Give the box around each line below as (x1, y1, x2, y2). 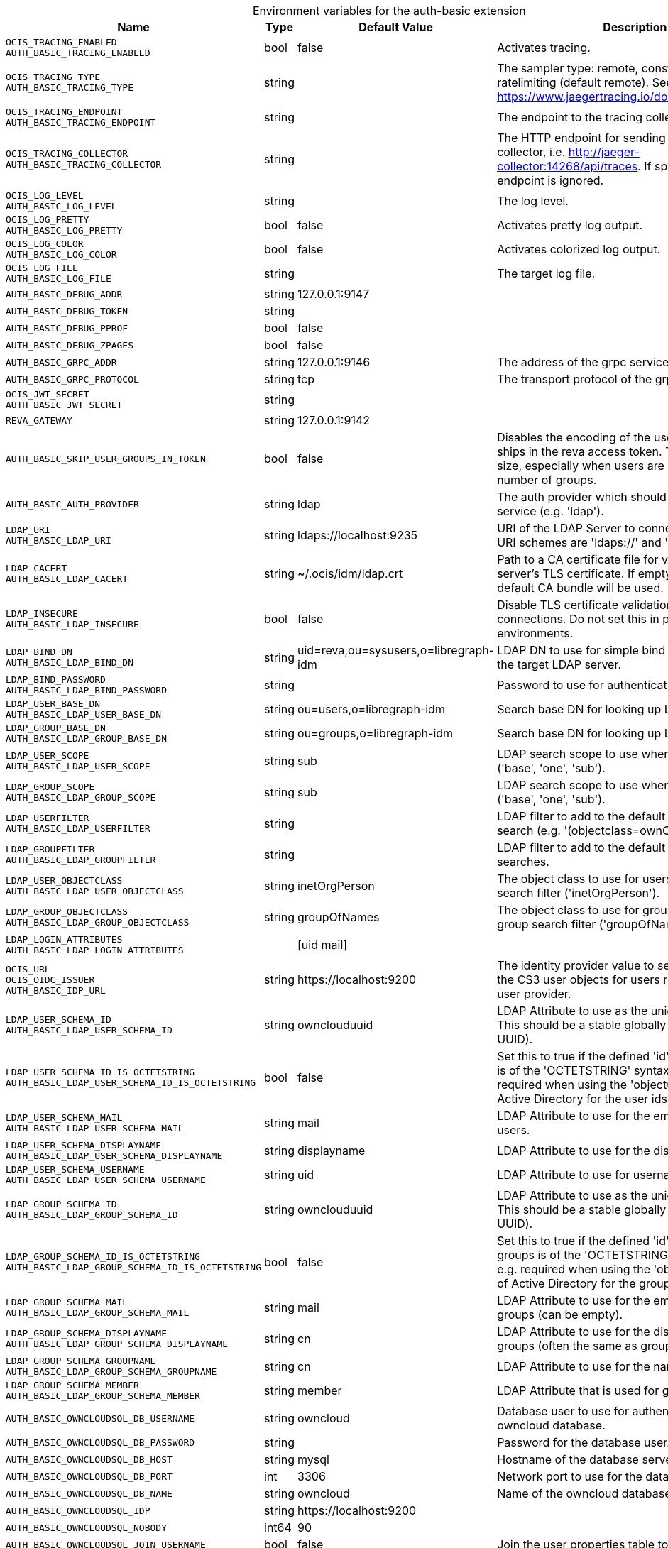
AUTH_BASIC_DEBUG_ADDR (6, 288, 123, 300)
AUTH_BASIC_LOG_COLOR (6, 249, 117, 260)
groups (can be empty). (497, 1307, 623, 1322)
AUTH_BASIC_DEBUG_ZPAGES (6, 339, 134, 351)
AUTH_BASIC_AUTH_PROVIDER (6, 498, 139, 510)
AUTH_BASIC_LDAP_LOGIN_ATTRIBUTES (6, 945, 184, 955)
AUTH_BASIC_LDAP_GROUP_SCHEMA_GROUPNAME (6, 1366, 217, 1377)
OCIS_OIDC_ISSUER (6, 974, 95, 985)
